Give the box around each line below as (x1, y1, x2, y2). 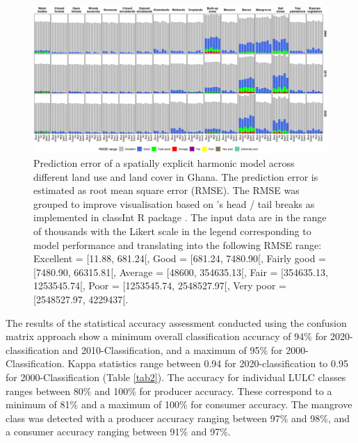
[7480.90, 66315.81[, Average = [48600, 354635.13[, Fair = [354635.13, (33, 264, 328, 279)
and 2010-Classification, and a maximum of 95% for (62, 342, 283, 357)
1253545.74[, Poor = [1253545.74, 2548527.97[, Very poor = (33, 278, 286, 293)
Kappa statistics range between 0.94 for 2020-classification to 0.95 (67, 356, 348, 371)
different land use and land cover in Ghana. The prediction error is (33, 169, 318, 184)
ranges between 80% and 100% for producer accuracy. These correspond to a (6, 383, 332, 398)
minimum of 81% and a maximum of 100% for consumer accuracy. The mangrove (6, 397, 352, 412)
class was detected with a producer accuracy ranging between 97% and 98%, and (6, 410, 350, 425)
